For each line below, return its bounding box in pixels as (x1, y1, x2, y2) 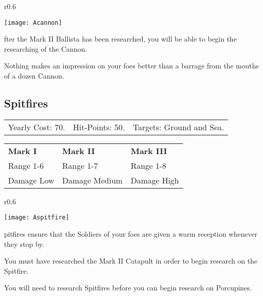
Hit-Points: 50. (73, 121, 125, 133)
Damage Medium (62, 174, 123, 186)
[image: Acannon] (4, 19, 62, 26)
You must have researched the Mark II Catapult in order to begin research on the (4, 255, 257, 266)
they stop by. (4, 238, 45, 249)
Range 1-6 (8, 159, 44, 171)
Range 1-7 (62, 159, 98, 171)
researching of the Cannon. (4, 43, 87, 54)
